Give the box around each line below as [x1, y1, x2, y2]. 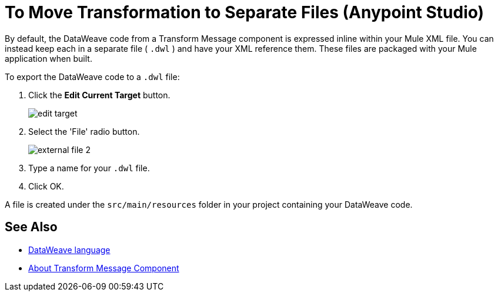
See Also [5, 219, 58, 235]
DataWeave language [28, 244, 111, 255]
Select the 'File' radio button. [28, 126, 140, 137]
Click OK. [28, 181, 64, 191]
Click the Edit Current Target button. [28, 89, 171, 100]
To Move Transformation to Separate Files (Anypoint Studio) [5, 2, 484, 22]
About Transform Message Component [28, 262, 179, 273]
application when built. [5, 53, 92, 64]
